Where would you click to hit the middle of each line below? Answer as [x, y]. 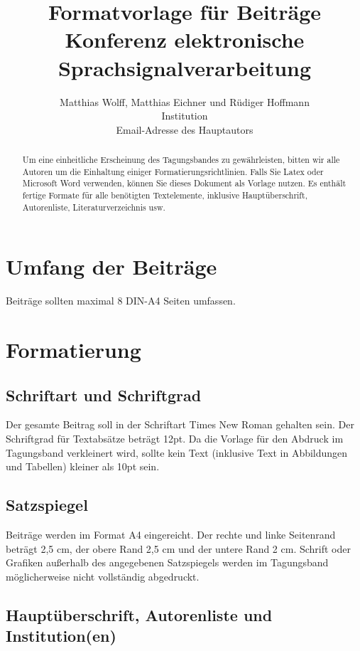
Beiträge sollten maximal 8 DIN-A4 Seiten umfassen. [121, 301]
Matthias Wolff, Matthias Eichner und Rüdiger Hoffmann [185, 101]
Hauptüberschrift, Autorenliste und [139, 614]
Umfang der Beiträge [111, 266]
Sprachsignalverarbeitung [185, 67]
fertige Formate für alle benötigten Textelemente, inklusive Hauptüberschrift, [165, 195]
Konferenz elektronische [185, 39]
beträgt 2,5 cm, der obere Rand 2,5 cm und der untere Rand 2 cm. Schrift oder [178, 548]
